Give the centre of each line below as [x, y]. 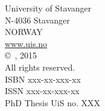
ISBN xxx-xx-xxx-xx [43, 79]
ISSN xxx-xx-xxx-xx [42, 91]
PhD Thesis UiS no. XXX [53, 102]
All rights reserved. [40, 67]
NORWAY [24, 32]
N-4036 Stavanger [37, 20]
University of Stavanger [48, 8]
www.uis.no [26, 43]
